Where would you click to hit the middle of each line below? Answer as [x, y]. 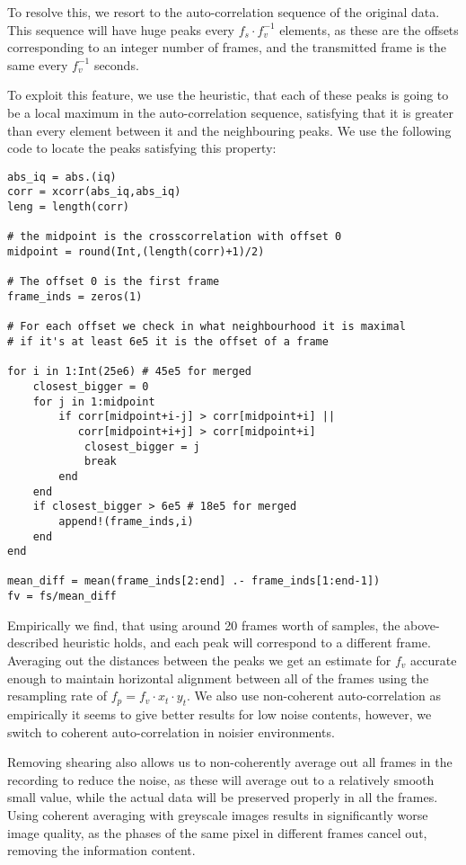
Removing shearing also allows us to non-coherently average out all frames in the [230, 762]
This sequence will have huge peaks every [121, 29]
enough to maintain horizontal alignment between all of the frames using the [218, 678]
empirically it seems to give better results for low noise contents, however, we [220, 713]
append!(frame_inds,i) [126, 521]
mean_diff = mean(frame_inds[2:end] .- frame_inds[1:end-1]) [194, 581]
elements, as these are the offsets [369, 29]
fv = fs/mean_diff [62, 597]
